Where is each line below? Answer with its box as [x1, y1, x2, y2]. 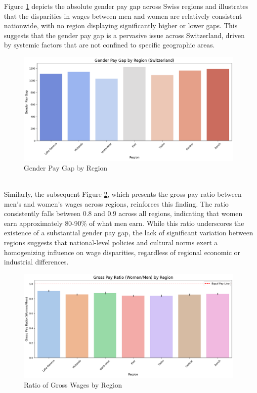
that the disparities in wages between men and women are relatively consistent [4, 10, 242, 21]
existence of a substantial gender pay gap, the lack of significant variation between [4, 227, 253, 238]
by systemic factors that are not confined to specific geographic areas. [4, 40, 215, 50]
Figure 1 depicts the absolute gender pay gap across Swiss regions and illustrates [4, 1, 249, 11]
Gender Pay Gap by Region [24, 162, 108, 173]
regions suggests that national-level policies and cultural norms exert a [4, 237, 218, 248]
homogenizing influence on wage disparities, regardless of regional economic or [4, 247, 241, 257]
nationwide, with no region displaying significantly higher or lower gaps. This [4, 20, 238, 31]
